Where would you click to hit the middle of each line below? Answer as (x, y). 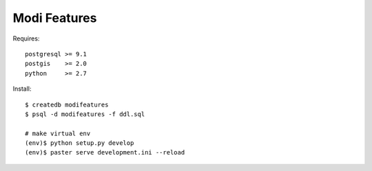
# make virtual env (58, 133)
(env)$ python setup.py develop (80, 143)
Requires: (26, 38)
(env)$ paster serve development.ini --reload (105, 152)
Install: (22, 89)
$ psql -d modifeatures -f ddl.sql (85, 114)
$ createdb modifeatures (67, 104)
